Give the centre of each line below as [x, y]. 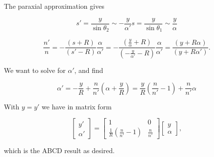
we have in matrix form [77, 106]
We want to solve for [35, 70]
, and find [89, 70]
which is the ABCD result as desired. [59, 150]
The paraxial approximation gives [54, 6]
